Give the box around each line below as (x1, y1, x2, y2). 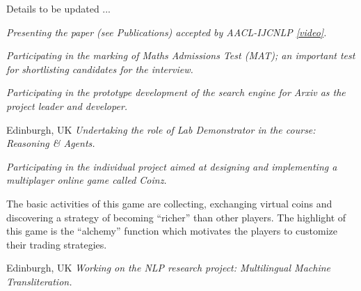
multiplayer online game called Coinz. (6, 173, 167, 187)
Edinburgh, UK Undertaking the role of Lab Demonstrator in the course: (6, 122, 316, 136)
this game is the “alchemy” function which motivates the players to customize (6, 223, 337, 238)
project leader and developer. (6, 98, 128, 113)
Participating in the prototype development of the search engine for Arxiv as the (6, 85, 346, 100)
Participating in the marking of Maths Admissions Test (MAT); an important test (6, 48, 355, 63)
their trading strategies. (6, 237, 107, 251)
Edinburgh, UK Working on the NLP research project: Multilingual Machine (6, 260, 331, 275)
